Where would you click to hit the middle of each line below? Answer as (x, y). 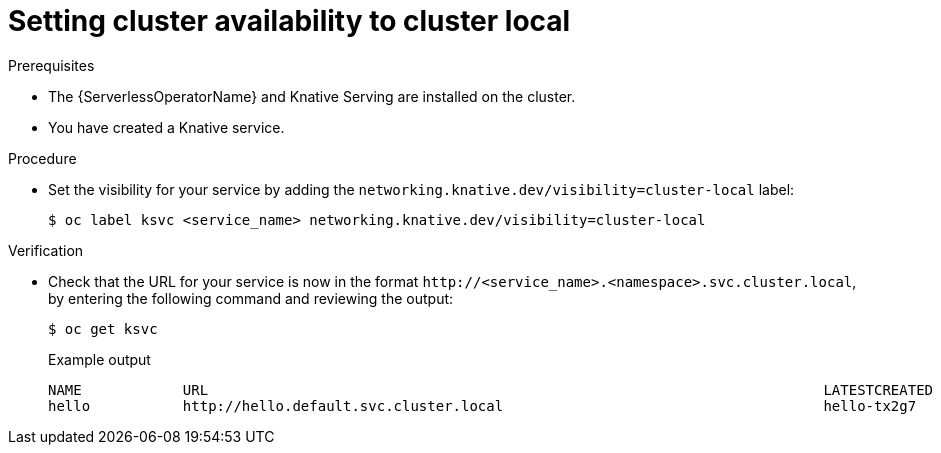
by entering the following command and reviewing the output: (251, 298)
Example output (99, 359)
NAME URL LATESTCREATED (491, 389)
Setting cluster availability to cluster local (289, 21)
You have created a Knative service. (166, 127)
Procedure (42, 158)
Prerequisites (51, 65)
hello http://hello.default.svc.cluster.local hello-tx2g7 (482, 405)
